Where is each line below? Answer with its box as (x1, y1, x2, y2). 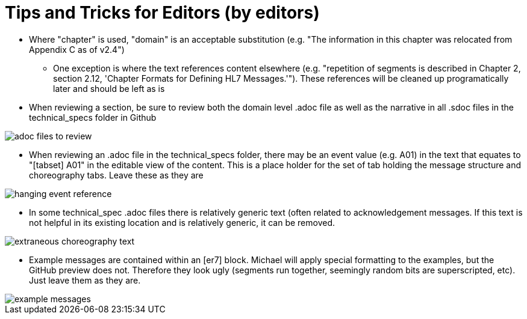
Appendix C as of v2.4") (29, 44, 125, 55)
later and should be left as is (53, 83, 165, 94)
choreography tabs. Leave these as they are (29, 169, 204, 180)
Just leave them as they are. (29, 275, 141, 285)
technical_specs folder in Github (29, 112, 157, 123)
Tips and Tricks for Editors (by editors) (5, 2, 320, 23)
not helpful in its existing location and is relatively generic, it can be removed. (29, 217, 335, 228)
